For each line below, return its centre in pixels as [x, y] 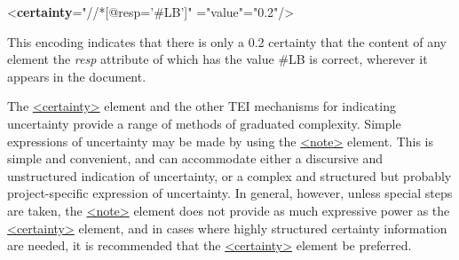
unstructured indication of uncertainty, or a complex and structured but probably [229, 175]
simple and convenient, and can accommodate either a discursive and [195, 158]
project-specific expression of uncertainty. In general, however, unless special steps [230, 193]
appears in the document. [77, 76]
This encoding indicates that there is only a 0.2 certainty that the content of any [227, 41]
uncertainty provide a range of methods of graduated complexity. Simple [204, 123]
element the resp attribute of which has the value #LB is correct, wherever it [218, 59]
